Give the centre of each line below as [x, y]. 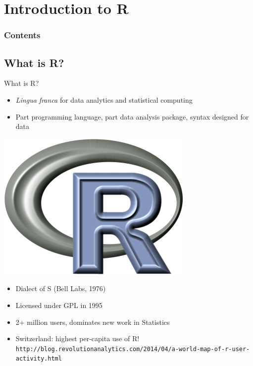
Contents [22, 35]
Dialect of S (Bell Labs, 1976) [61, 288]
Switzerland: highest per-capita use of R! [77, 338]
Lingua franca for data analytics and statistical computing [104, 100]
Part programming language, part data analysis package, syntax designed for [132, 116]
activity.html [39, 359]
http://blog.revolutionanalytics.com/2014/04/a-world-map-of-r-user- [133, 349]
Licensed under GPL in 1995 [59, 305]
